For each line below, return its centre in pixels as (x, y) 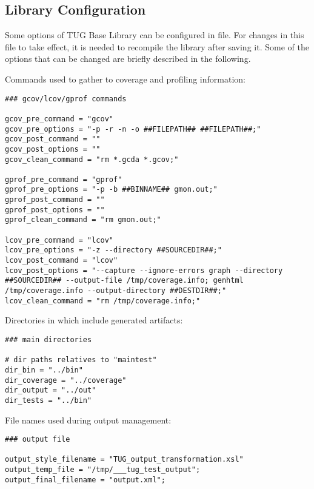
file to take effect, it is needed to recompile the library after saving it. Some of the (157, 46)
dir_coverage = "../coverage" (66, 380)
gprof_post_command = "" (55, 200)
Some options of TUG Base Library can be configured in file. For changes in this (155, 35)
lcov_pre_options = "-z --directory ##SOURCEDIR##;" (113, 250)
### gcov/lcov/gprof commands (66, 99)
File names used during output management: (88, 420)
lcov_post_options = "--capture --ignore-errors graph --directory (144, 270)
